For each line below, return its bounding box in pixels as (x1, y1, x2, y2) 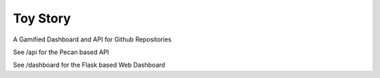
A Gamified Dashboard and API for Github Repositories (13, 35, 172, 44)
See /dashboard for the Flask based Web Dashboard (13, 60, 165, 70)
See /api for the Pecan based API (13, 48, 109, 56)
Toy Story (13, 11, 71, 26)
